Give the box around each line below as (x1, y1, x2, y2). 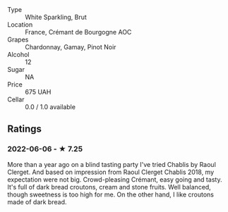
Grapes (7, 35, 29, 44)
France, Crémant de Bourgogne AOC (25, 28, 132, 36)
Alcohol (7, 51, 30, 58)
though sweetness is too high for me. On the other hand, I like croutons (7, 190, 214, 199)
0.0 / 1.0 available (25, 103, 76, 111)
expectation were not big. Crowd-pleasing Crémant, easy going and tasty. (7, 175, 222, 184)
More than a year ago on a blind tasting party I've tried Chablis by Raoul (7, 160, 217, 168)
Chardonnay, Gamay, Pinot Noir (25, 43, 116, 51)
